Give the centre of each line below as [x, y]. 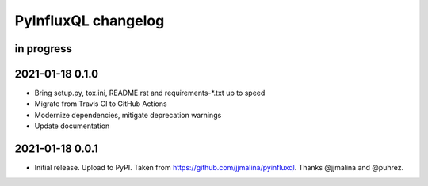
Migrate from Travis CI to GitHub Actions [101, 104]
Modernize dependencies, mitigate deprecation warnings [128, 115]
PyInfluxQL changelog [90, 21]
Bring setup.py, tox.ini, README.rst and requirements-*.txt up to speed [150, 93]
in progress [44, 49]
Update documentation [72, 126]
